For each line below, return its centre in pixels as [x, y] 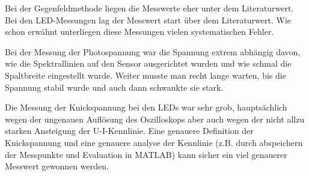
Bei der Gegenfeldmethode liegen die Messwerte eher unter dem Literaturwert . [149, 8]
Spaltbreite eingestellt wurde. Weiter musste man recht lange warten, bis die [145, 75]
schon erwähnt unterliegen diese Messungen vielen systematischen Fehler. [139, 32]
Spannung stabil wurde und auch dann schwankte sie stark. [114, 87]
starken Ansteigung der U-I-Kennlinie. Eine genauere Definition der [129, 131]
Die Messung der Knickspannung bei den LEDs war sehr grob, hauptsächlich [146, 107]
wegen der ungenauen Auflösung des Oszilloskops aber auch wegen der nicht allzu [155, 119]
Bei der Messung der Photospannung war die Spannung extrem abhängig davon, [153, 51]
